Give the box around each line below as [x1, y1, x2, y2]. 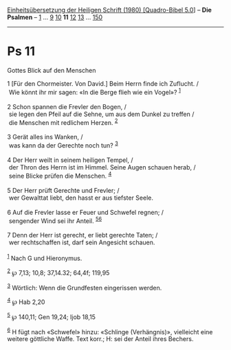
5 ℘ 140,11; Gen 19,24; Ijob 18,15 [7, 312, 96, 321]
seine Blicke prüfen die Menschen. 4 [8, 170, 112, 180]
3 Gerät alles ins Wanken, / [7, 133, 83, 141]
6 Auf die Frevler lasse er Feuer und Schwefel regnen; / [7, 208, 164, 216]
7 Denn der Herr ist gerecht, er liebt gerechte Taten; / [7, 231, 158, 240]
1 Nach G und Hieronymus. [7, 253, 82, 262]
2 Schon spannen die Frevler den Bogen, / [7, 102, 127, 110]
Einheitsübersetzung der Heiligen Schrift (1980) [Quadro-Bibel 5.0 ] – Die [7, 6, 212, 14]
